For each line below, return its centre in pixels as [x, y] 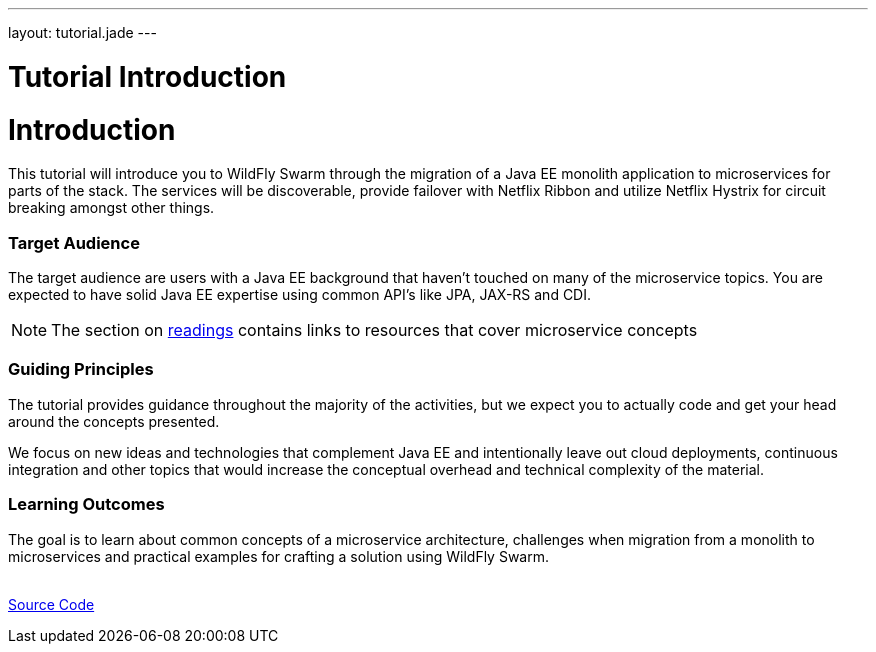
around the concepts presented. [114, 421]
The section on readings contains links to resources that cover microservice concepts [374, 330]
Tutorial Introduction [147, 76]
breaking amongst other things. [111, 208]
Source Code [51, 604]
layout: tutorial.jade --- [82, 32]
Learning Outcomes [86, 504]
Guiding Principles [81, 369]
